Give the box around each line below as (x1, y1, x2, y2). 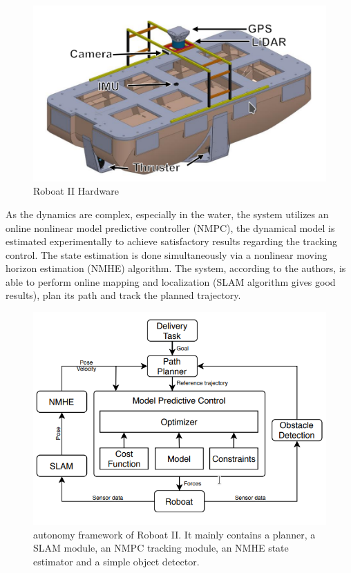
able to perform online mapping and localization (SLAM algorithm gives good (6, 274, 336, 289)
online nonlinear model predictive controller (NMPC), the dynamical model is (6, 220, 335, 235)
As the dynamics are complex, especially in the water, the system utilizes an (6, 206, 329, 221)
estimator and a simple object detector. (33, 554, 200, 568)
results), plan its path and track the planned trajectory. (6, 288, 241, 302)
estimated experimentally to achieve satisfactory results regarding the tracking (6, 234, 338, 249)
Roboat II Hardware (33, 184, 119, 198)
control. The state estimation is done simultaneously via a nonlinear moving (6, 247, 328, 262)
